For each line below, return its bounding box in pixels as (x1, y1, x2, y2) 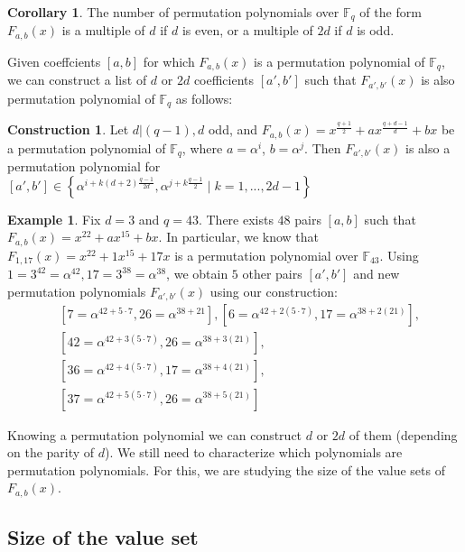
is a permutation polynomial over (174, 245, 358, 264)
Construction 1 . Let (7, 120, 129, 139)
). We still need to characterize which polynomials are (105, 443, 403, 462)
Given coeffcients (7, 51, 101, 70)
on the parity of (7, 443, 95, 462)
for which (143, 51, 195, 70)
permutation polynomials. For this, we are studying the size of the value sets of (7, 460, 445, 479)
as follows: (175, 88, 233, 107)
